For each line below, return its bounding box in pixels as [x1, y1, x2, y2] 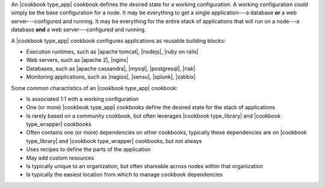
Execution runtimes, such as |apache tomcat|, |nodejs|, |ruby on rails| [26, 48, 199, 55]
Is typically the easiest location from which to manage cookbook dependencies [26, 171, 223, 178]
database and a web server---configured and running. [11, 26, 146, 33]
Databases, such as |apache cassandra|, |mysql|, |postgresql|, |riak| [26, 65, 196, 72]
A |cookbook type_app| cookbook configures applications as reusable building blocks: [11, 37, 226, 44]
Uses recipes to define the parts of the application [26, 146, 151, 153]
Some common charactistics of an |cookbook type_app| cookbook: [11, 84, 178, 91]
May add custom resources [26, 154, 94, 162]
